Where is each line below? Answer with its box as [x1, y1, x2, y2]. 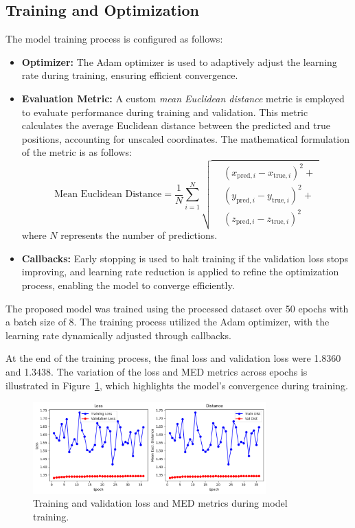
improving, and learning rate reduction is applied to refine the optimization [21, 264, 339, 279]
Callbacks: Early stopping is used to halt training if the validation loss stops [21, 251, 349, 265]
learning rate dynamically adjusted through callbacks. [5, 328, 231, 342]
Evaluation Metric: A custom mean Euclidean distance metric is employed [21, 91, 345, 105]
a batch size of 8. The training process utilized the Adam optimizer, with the [5, 314, 330, 329]
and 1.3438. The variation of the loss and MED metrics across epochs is [5, 364, 308, 378]
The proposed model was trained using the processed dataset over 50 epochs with [5, 301, 349, 315]
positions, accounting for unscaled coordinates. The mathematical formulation [21, 131, 350, 146]
